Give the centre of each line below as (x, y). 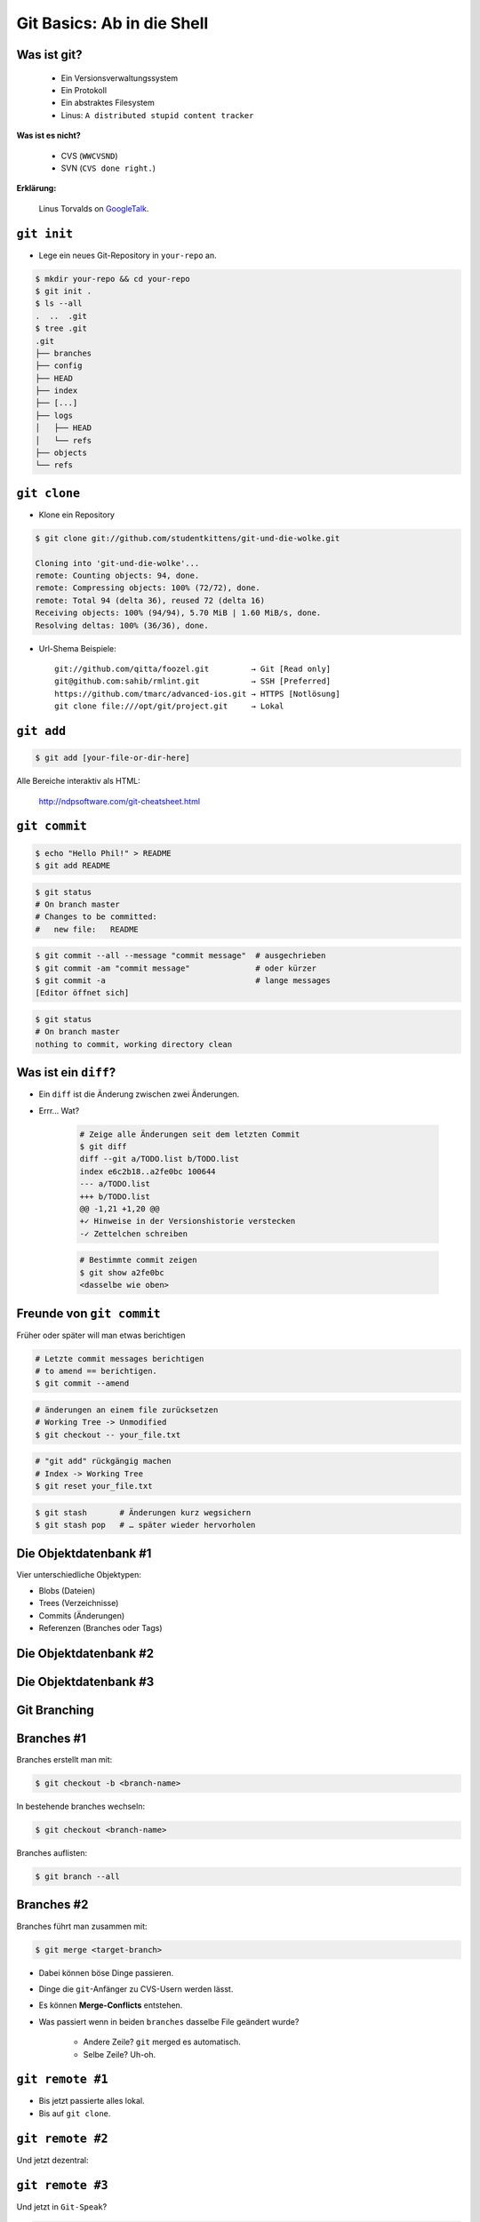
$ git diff (103, 1147)
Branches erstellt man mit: (64, 1760)
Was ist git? (50, 55)
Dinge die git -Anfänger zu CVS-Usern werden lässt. (136, 1989)
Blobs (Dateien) (67, 1591)
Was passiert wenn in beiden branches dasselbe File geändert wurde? (169, 2021)
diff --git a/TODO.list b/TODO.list (160, 1159)
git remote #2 (62, 2138)
